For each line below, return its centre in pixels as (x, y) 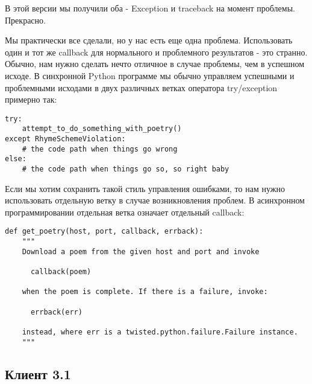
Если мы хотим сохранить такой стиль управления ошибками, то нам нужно (145, 188)
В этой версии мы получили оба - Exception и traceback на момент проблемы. (150, 8)
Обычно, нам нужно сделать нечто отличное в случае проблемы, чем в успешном (155, 64)
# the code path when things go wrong (100, 149)
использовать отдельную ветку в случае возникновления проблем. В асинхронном (155, 200)
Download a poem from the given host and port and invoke (141, 251)
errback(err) (56, 312)
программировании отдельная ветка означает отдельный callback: (125, 212)
